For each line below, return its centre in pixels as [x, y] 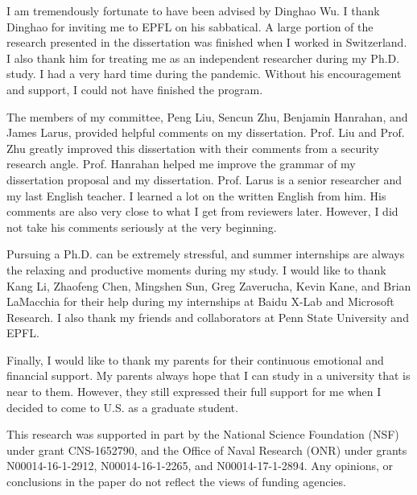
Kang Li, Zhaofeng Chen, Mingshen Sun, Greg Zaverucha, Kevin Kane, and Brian [209, 285]
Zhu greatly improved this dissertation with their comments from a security [193, 148]
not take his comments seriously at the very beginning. [142, 227]
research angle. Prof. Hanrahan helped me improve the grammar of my [181, 164]
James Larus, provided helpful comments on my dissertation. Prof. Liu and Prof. [206, 132]
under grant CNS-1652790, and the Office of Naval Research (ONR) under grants [207, 450]
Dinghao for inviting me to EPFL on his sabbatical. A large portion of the [190, 26]
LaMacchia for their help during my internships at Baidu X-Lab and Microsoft [200, 301]
